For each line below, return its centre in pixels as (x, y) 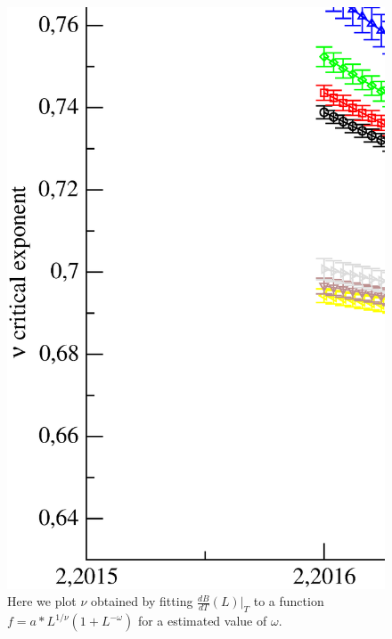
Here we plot (42, 601)
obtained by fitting (142, 601)
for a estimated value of (202, 621)
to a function (289, 601)
